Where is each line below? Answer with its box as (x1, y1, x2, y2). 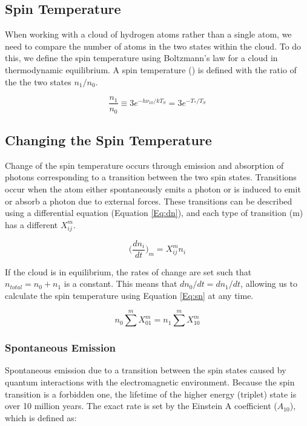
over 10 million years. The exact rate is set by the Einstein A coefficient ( (5, 399, 277, 412)
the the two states (5, 75, 71, 88)
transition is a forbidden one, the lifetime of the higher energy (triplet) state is (5, 387, 297, 400)
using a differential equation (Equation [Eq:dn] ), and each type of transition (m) (5, 206, 303, 219)
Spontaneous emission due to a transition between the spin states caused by (5, 364, 286, 376)
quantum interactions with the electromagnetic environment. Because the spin (5, 376, 295, 388)
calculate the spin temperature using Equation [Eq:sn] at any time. (5, 289, 254, 301)
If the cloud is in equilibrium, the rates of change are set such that (5, 265, 252, 278)
